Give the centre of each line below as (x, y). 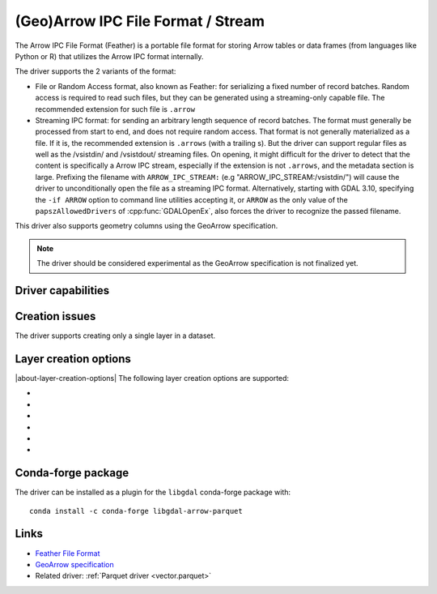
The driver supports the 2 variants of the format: (95, 71)
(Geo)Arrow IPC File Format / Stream (140, 21)
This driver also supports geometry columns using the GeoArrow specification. (146, 226)
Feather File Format (68, 553)
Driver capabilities (62, 291)
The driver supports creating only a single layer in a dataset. (115, 335)
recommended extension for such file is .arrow (115, 109)
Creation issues (55, 316)
